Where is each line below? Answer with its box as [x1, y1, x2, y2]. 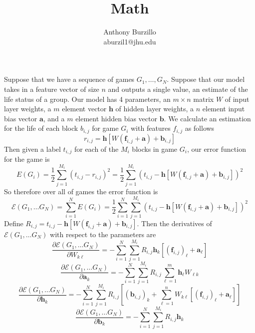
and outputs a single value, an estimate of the [108, 83, 248, 94]
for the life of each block [4, 123, 78, 133]
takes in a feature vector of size [4, 83, 99, 94]
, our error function [187, 143, 246, 154]
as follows [185, 123, 215, 133]
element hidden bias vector [75, 113, 157, 123]
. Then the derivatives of [137, 218, 212, 228]
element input [202, 103, 245, 114]
